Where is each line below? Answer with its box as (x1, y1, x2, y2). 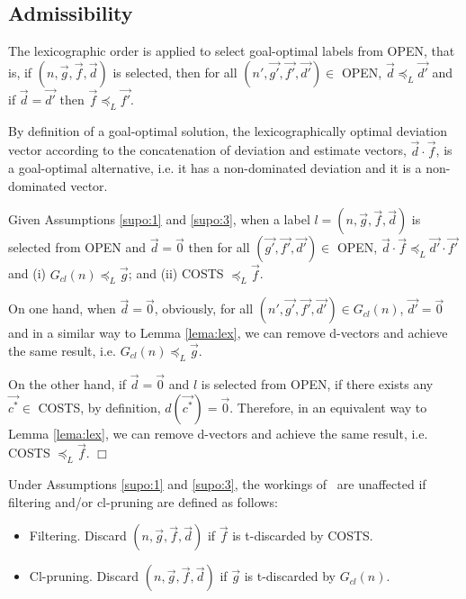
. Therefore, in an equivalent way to (229, 397, 427, 416)
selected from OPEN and (8, 238, 146, 257)
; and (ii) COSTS (128, 264, 224, 283)
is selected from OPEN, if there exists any (201, 375, 434, 394)
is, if (8, 62, 32, 81)
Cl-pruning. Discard (29, 567, 139, 585)
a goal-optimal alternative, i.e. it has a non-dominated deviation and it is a (8, 159, 422, 177)
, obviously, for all (154, 299, 254, 318)
